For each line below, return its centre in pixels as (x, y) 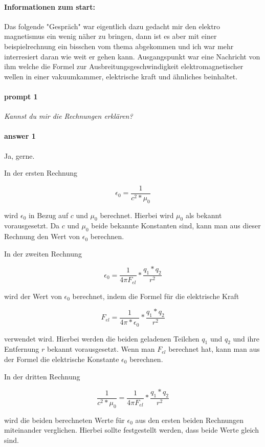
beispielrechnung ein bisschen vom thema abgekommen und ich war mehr (119, 46)
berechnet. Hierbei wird (137, 215)
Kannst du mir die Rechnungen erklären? (69, 116)
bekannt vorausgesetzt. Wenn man (101, 349)
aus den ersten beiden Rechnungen (190, 420)
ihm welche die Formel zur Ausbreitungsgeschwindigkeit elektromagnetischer (124, 66)
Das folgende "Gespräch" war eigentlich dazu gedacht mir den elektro (112, 26)
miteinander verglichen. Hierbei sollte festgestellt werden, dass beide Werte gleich (131, 430)
